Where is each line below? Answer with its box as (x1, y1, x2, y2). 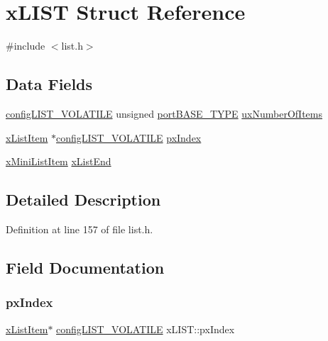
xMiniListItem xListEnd (6, 154, 111, 169)
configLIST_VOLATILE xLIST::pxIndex (56, 321, 235, 336)
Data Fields (6, 73, 93, 95)
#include (6, 38, 45, 53)
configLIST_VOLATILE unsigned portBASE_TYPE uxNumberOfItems (6, 106, 322, 121)
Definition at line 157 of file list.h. (6, 221, 153, 236)
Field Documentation (6, 256, 165, 278)
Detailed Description (6, 189, 161, 211)
